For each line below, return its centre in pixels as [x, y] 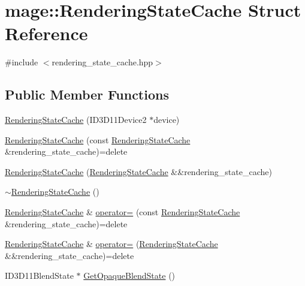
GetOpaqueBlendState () [129, 276]
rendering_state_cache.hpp [102, 62]
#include [22, 62]
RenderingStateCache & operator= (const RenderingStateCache [123, 212]
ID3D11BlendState [39, 276]
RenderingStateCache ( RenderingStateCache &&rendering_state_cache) [138, 171]
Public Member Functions [87, 94]
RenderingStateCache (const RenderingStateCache [98, 139]
